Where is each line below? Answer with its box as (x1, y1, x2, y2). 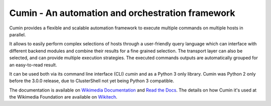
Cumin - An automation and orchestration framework (9, 7, 235, 18)
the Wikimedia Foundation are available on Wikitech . (9, 94, 117, 100)
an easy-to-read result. (9, 62, 57, 68)
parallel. (9, 31, 26, 37)
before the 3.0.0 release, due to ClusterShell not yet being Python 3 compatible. (9, 78, 175, 84)
